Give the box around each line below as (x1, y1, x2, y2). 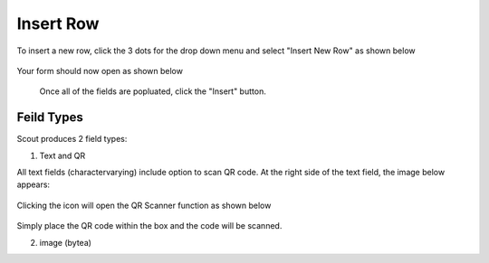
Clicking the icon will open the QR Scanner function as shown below (16, 200, 272, 211)
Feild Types (16, 109, 83, 126)
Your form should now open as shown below (16, 65, 183, 76)
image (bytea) (39, 237, 92, 248)
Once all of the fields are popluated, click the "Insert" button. (39, 86, 266, 97)
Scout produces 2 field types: (16, 134, 128, 145)
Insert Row (16, 14, 100, 33)
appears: (16, 179, 50, 190)
